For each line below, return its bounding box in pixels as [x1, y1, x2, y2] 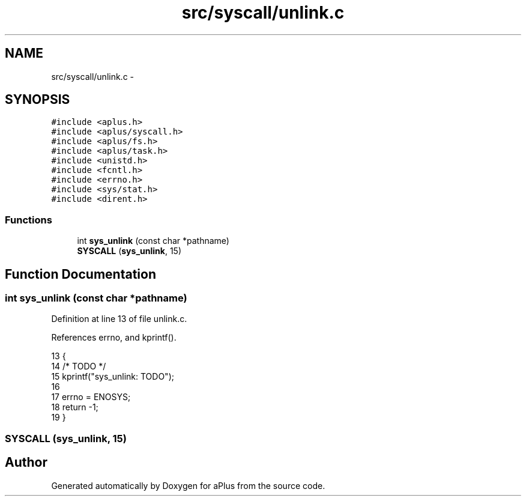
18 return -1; [51, 402, 98, 413]
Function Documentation [5, 266, 156, 282]
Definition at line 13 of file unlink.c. [51, 314, 187, 324]
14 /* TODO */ [51, 361, 106, 372]
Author [5, 455, 47, 470]
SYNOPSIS [5, 92, 70, 108]
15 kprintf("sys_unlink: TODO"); [51, 371, 174, 382]
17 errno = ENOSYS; [51, 392, 131, 402]
